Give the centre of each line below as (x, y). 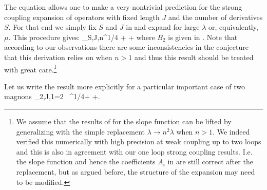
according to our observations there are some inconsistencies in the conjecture (126, 47)
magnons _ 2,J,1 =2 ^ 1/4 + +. (52, 96)
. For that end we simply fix (52, 27)
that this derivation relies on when (58, 57)
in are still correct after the (210, 161)
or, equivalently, (233, 27)
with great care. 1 (31, 68)
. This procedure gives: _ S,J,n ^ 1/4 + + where (82, 37)
